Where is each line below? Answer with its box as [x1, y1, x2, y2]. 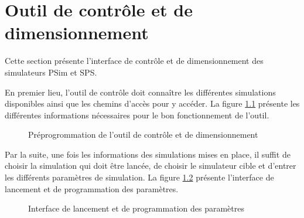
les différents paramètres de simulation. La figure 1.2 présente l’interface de [5, 171, 274, 183]
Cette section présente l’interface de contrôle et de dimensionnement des [5, 54, 264, 67]
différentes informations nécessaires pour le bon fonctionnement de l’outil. [5, 108, 269, 121]
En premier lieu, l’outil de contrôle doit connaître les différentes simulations [5, 86, 276, 98]
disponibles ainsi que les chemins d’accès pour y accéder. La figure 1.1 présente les [5, 97, 300, 110]
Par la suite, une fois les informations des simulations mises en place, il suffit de [5, 148, 291, 160]
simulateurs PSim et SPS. [5, 66, 97, 78]
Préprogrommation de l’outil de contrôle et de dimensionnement [28, 128, 258, 141]
